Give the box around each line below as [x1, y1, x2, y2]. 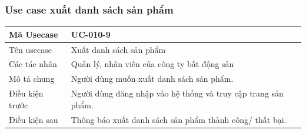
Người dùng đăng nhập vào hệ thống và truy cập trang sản [71, 87, 284, 99]
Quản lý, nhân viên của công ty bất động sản [71, 58, 234, 70]
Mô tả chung [9, 72, 55, 85]
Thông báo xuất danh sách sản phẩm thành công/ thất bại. [71, 113, 287, 125]
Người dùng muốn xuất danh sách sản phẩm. [71, 72, 234, 85]
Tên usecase [9, 43, 52, 55]
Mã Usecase [9, 28, 58, 40]
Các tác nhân [9, 58, 57, 70]
